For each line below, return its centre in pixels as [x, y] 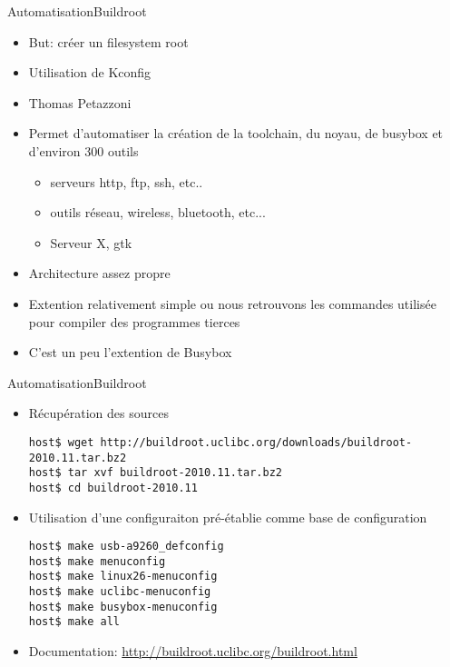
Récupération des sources [98, 413]
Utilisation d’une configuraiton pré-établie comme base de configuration [228, 517]
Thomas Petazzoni [80, 102]
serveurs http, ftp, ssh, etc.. [127, 181]
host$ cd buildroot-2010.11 [113, 488]
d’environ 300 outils [83, 150]
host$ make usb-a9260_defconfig [126, 547]
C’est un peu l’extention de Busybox [130, 352]
